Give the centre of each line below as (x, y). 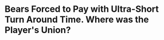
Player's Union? (38, 30)
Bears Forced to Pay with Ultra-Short (82, 9)
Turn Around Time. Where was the (77, 20)
